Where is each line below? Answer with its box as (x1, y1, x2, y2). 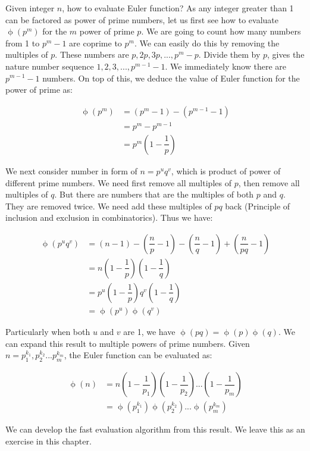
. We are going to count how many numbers (141, 25, 301, 37)
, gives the (267, 48, 305, 61)
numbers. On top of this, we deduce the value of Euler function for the (42, 71, 300, 84)
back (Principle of (225, 199, 290, 212)
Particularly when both (5, 325, 90, 338)
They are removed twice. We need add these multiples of (5, 199, 212, 212)
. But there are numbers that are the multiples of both (54, 188, 254, 201)
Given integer (5, 2, 55, 14)
